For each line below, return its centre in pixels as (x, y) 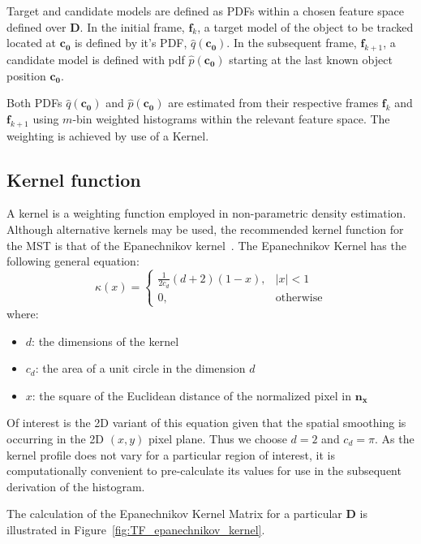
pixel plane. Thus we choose (217, 439)
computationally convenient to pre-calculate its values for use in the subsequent (204, 471)
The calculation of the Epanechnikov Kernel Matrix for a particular (174, 514)
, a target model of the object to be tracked (305, 26)
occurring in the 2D (56, 439)
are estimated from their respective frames (273, 103)
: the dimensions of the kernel (105, 341)
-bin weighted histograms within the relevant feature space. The (231, 118)
